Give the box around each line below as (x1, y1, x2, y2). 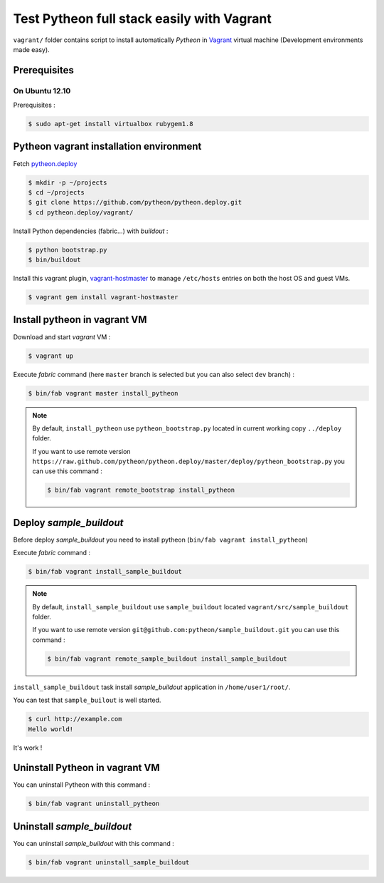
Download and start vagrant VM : (13, 332, 111, 341)
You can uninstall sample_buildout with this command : (13, 839, 174, 847)
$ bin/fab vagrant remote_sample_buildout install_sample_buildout (47, 654, 288, 663)
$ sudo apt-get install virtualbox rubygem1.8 (28, 120, 193, 128)
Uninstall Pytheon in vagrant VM (13, 762, 160, 774)
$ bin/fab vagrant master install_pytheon (28, 389, 178, 397)
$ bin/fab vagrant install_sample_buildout (28, 567, 183, 576)
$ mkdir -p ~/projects (28, 178, 107, 187)
